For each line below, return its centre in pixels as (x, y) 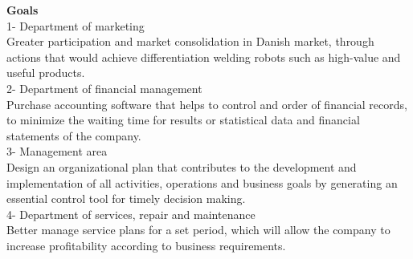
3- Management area (57, 151)
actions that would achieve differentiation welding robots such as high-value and (204, 57)
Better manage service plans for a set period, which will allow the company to (198, 230)
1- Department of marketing (76, 25)
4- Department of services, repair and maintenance (131, 214)
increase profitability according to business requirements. (146, 245)
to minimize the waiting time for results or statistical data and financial (183, 120)
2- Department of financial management (104, 88)
